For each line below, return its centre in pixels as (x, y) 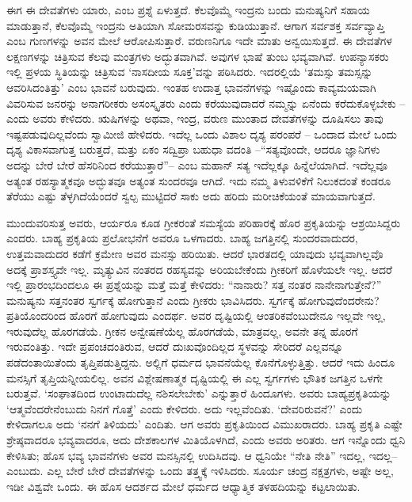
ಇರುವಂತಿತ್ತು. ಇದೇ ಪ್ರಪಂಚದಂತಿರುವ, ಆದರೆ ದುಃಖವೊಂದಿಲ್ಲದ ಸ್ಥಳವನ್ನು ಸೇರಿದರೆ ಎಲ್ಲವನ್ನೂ (175, 346)
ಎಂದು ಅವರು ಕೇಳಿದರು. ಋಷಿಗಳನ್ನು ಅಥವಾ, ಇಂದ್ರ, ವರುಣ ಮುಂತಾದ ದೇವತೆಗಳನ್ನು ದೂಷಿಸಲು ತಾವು (195, 118)
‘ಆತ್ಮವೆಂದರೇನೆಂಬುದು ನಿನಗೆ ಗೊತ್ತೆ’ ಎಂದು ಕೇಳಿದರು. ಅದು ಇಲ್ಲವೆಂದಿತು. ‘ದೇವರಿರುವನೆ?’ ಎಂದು (185, 408)
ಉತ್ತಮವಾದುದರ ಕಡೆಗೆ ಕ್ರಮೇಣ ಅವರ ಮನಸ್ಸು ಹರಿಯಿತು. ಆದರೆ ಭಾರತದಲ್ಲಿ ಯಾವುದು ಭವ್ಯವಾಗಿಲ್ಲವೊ (195, 253)
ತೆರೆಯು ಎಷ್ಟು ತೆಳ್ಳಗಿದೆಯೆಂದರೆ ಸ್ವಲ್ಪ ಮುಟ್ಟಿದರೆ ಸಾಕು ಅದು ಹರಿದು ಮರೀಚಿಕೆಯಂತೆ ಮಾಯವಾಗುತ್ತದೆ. (191, 196)
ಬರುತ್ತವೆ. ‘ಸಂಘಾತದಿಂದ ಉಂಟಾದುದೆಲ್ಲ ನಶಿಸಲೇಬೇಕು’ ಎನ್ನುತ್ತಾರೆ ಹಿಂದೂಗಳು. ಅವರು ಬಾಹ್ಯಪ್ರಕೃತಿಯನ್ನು (199, 393)
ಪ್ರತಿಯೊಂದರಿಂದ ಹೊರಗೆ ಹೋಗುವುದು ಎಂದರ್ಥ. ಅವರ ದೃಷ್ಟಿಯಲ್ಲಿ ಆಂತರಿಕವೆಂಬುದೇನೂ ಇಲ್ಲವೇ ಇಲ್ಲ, (196, 316)
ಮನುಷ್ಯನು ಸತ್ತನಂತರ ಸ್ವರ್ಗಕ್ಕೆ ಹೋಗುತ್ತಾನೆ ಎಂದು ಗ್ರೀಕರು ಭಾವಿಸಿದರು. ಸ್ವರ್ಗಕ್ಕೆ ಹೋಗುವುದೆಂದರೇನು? (193, 300)
